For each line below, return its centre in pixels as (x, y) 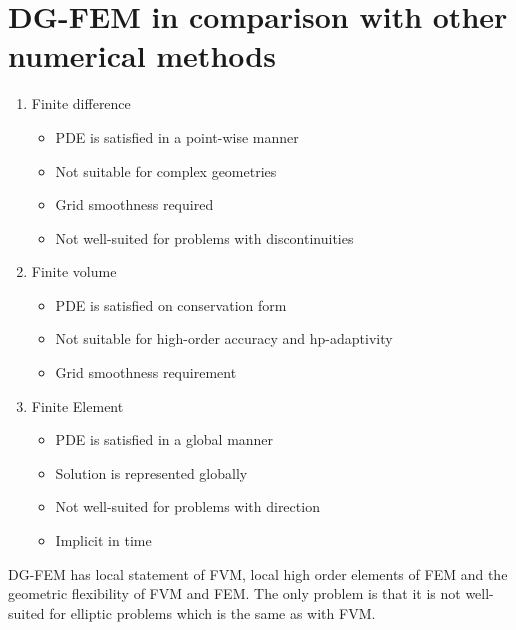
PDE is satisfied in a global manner (164, 439)
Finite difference (81, 103)
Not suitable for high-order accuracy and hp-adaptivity (224, 338)
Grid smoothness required (134, 204)
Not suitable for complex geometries (166, 170)
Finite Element (77, 405)
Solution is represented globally (151, 472)
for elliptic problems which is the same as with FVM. (212, 612)
